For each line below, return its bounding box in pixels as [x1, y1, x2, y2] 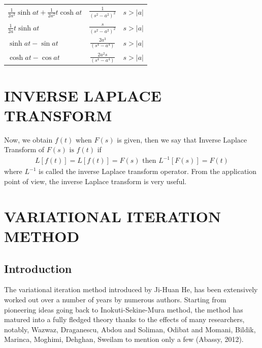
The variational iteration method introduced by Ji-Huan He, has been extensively [4, 284, 258, 295]
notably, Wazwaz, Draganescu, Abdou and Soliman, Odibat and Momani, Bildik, [4, 324, 256, 334]
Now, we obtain [4, 134, 53, 145]
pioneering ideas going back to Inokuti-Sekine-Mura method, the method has [4, 304, 243, 315]
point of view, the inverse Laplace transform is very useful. [4, 176, 187, 186]
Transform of [4, 144, 45, 155]
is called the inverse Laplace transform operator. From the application [39, 166, 257, 177]
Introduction [4, 260, 72, 276]
